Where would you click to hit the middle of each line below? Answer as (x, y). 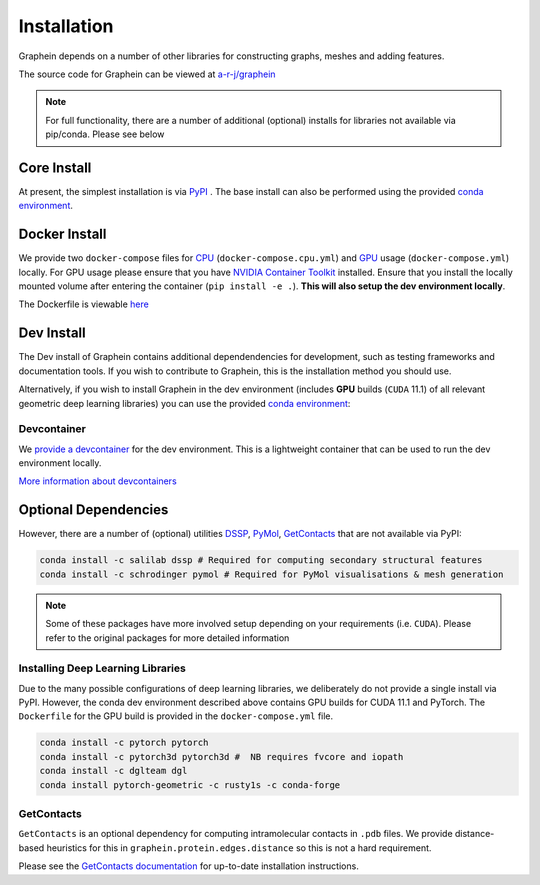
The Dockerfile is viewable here (83, 304)
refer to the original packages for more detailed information (167, 637)
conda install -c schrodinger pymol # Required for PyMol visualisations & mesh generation (271, 574)
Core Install (55, 167)
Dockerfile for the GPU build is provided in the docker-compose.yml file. (176, 716)
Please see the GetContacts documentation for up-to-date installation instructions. (188, 866)
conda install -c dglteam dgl (113, 771)
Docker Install (62, 234)
